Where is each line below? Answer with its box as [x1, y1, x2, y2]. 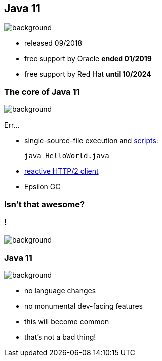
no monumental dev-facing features [24, 302, 143, 311]
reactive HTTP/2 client [24, 167, 99, 176]
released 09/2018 [24, 39, 83, 48]
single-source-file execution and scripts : [24, 136, 158, 145]
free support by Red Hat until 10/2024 [24, 70, 151, 79]
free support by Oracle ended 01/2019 [24, 54, 152, 63]
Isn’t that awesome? [4, 199, 85, 209]
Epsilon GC [24, 182, 61, 191]
